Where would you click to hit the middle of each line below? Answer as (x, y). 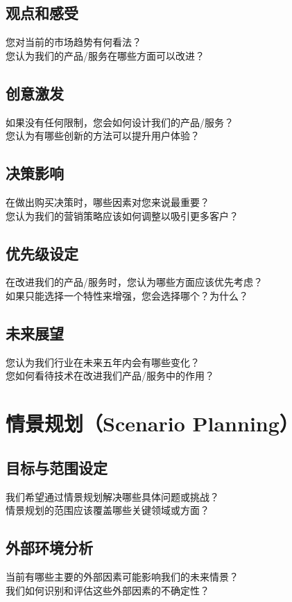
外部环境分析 (49, 548)
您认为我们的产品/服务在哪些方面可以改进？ (105, 55)
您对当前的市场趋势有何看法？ (74, 42)
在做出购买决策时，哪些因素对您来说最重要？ (108, 201)
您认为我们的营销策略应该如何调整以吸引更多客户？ (122, 215)
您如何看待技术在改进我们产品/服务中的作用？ (110, 376)
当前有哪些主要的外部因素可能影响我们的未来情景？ (122, 576)
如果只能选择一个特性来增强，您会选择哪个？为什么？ (127, 295)
